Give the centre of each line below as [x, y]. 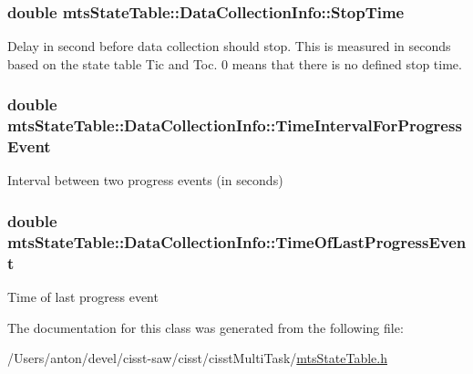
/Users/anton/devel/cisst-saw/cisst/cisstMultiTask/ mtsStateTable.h [197, 358]
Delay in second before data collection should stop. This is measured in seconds [229, 46]
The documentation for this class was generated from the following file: [206, 327]
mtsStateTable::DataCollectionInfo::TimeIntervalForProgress [235, 125]
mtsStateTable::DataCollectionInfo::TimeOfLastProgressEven [237, 241]
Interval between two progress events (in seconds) [145, 180]
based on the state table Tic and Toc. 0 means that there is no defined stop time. [235, 63]
